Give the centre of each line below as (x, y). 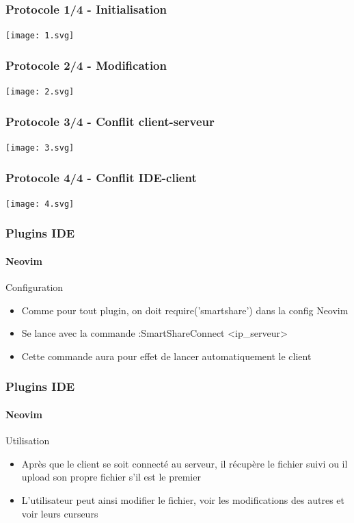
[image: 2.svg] (40, 92)
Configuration (35, 287)
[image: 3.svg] (40, 148)
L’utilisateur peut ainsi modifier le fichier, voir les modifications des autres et (183, 499)
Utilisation (28, 441)
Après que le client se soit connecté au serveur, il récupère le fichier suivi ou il (185, 463)
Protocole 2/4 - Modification (86, 65)
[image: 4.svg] (40, 204)
